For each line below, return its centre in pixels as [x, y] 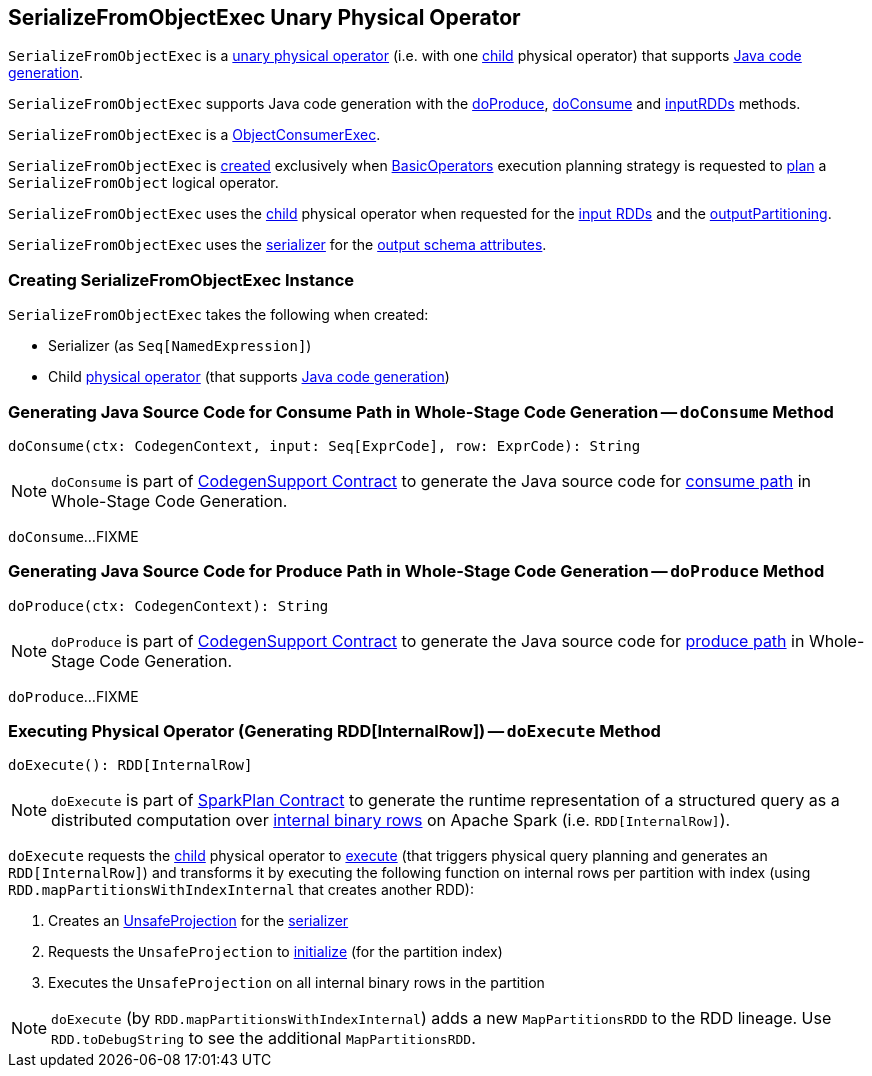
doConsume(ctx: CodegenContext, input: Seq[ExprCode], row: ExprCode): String [324, 445]
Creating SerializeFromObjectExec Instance [181, 279]
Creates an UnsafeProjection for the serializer [198, 921]
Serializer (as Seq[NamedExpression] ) [180, 346]
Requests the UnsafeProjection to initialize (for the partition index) [275, 952]
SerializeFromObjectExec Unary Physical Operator [264, 17]
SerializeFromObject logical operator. [143, 183]
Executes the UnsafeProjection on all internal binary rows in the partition [296, 983]
